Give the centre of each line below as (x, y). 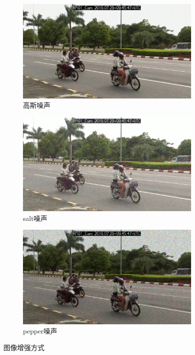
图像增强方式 (24, 347)
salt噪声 (35, 218)
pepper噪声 (40, 331)
